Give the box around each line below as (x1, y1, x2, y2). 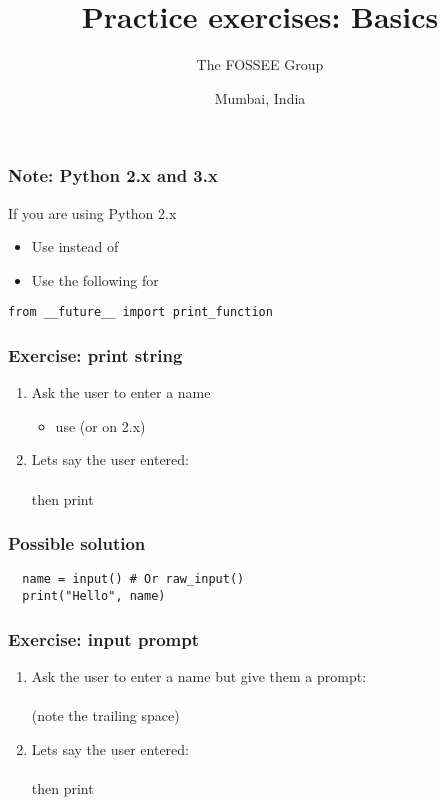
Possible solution (8, 531, 146, 556)
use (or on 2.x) (55, 415, 146, 436)
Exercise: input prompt (8, 626, 199, 651)
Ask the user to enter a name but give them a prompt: (31, 665, 367, 686)
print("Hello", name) (22, 589, 166, 604)
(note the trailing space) (31, 705, 180, 726)
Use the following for (31, 269, 159, 290)
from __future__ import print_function (8, 305, 273, 320)
